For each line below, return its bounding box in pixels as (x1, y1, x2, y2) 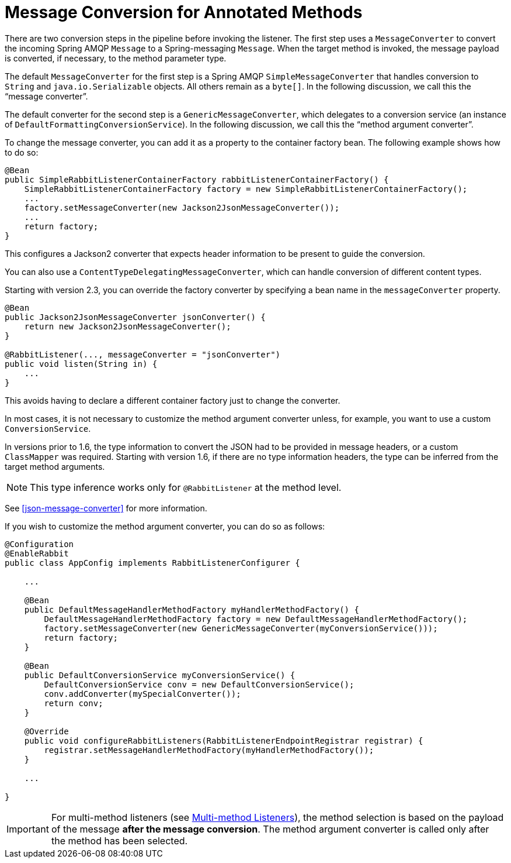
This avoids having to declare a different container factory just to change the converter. (5, 395, 340, 405)
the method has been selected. (51, 834, 188, 847)
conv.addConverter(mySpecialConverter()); (44, 689, 241, 699)
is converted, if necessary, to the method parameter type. (5, 53, 227, 63)
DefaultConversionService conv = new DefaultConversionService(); (44, 679, 354, 689)
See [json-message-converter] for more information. (5, 503, 207, 513)
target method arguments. (5, 461, 105, 472)
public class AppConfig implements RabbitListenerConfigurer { (5, 558, 300, 568)
